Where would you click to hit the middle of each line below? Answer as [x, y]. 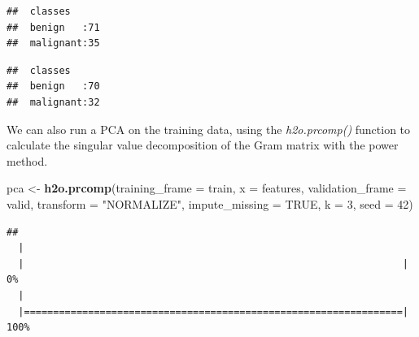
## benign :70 [53, 86]
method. [27, 160]
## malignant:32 [53, 102]
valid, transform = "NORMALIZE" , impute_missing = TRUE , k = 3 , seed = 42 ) [210, 203]
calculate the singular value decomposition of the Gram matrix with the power [203, 145]
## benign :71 [53, 27]
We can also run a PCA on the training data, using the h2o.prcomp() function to [209, 129]
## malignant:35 [53, 43]
